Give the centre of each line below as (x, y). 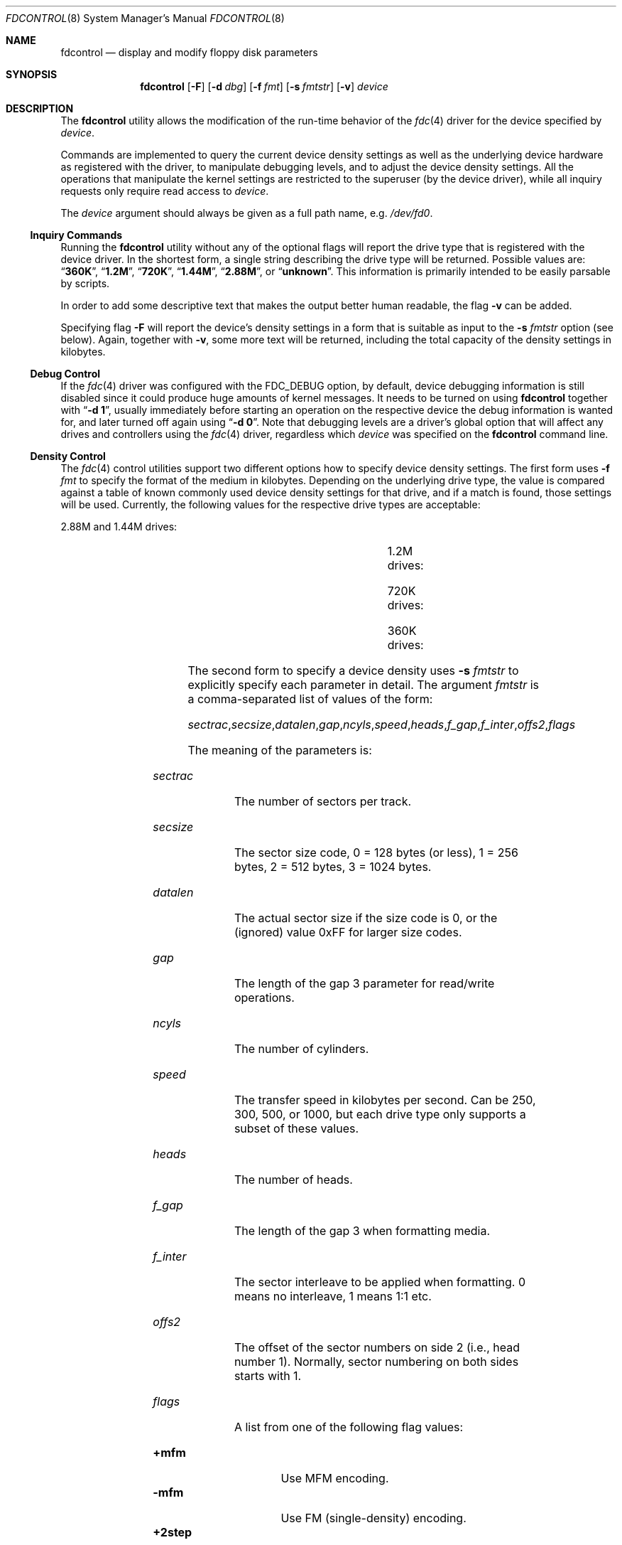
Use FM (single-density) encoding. (373, 1518)
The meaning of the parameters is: (280, 750)
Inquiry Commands (76, 235)
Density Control (68, 456)
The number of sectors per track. (323, 801)
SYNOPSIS (32, 74)
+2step (173, 1532)
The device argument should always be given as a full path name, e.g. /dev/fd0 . (247, 213)
